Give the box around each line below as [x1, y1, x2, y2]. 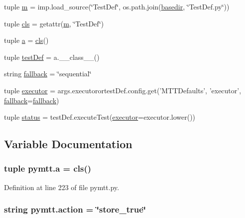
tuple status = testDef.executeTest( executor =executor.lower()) [4, 112, 196, 122]
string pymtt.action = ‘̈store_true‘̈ [4, 203, 146, 216]
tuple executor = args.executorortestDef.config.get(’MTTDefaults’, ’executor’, [4, 85, 242, 95]
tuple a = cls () [4, 35, 49, 45]
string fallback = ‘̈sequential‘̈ [4, 68, 92, 79]
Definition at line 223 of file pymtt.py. [4, 182, 120, 192]
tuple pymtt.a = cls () [4, 162, 92, 175]
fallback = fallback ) [4, 95, 59, 105]
